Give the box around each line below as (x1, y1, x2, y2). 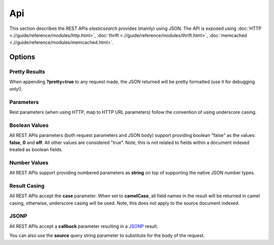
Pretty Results (9, 68, 45, 76)
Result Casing (9, 182, 45, 189)
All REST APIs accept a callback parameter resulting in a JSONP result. (9, 223, 158, 229)
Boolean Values (9, 122, 49, 129)
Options (9, 53, 36, 61)
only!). (9, 86, 23, 92)
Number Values (9, 159, 49, 166)
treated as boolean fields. (9, 146, 63, 152)
